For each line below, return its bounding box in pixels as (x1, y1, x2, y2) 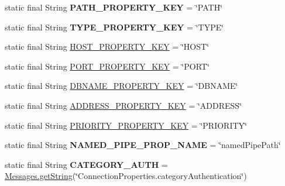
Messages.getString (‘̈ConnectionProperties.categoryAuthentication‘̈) (5, 170, 247, 182)
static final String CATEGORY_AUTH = (5, 158, 168, 170)
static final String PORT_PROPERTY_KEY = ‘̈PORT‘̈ (5, 60, 210, 72)
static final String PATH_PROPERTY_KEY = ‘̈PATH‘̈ (5, 1, 223, 13)
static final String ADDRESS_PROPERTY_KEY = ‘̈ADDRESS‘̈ (5, 99, 242, 111)
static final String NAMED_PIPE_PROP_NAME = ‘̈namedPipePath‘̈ (5, 139, 281, 151)
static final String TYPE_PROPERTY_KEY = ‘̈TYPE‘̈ (5, 20, 224, 33)
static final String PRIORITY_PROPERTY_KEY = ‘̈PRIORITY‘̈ (5, 119, 247, 131)
